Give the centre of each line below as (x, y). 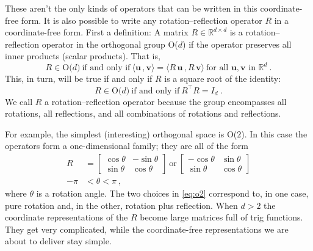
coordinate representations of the (67, 217)
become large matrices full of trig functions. (221, 217)
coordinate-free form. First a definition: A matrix (97, 32)
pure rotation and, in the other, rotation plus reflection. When (121, 205)
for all (218, 68)
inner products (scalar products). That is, (83, 56)
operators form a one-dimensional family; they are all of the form (127, 146)
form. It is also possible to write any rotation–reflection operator (142, 20)
